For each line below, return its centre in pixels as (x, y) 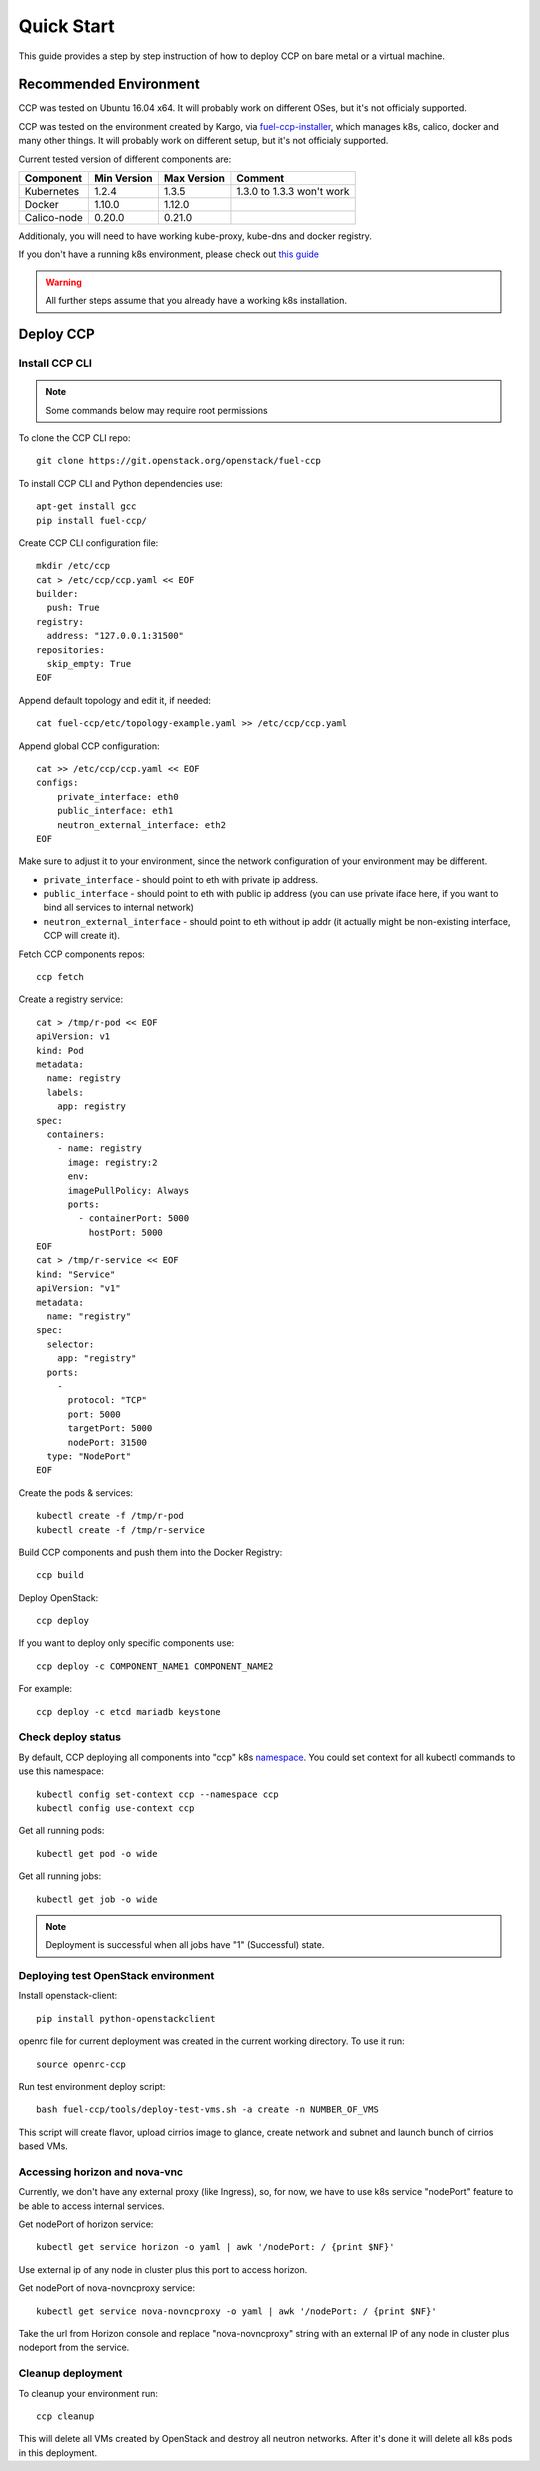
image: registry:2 (112, 1162)
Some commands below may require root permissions (157, 410)
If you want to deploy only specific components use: (126, 1643)
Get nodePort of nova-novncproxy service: (106, 2288)
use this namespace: (61, 1771)
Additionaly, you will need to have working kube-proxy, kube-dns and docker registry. (195, 236)
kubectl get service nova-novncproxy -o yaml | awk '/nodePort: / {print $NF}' (236, 2311)
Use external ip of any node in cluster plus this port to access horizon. (163, 2269)
